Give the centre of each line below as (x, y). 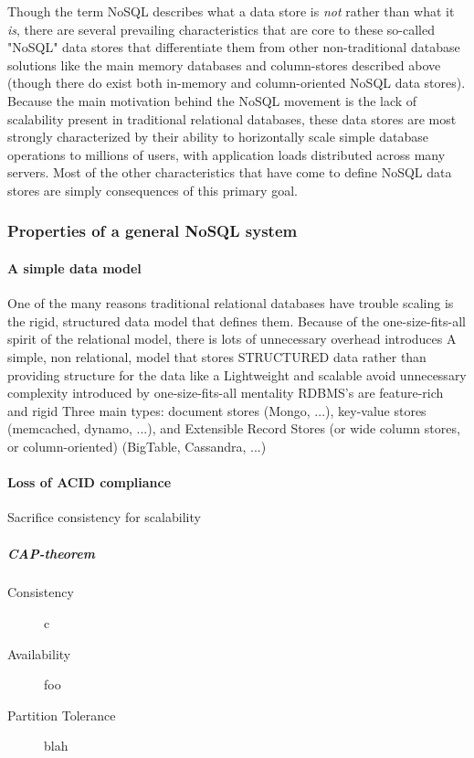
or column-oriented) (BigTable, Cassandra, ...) (137, 446)
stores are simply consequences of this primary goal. (153, 190)
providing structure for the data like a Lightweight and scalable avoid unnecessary (237, 374)
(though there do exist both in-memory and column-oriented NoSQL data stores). (237, 83)
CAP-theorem (51, 553)
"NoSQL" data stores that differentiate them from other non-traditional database (234, 47)
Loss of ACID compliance (90, 482)
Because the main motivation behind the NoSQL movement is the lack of (212, 100)
